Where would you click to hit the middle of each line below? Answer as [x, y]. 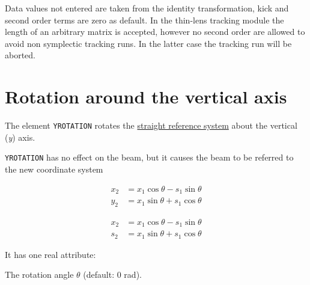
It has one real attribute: [50, 254]
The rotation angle [39, 274]
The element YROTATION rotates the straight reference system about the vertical [151, 125]
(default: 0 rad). [112, 274]
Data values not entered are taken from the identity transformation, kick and [147, 8]
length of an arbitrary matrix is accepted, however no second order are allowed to [155, 32]
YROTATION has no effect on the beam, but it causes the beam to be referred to [149, 157]
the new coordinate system [54, 169]
